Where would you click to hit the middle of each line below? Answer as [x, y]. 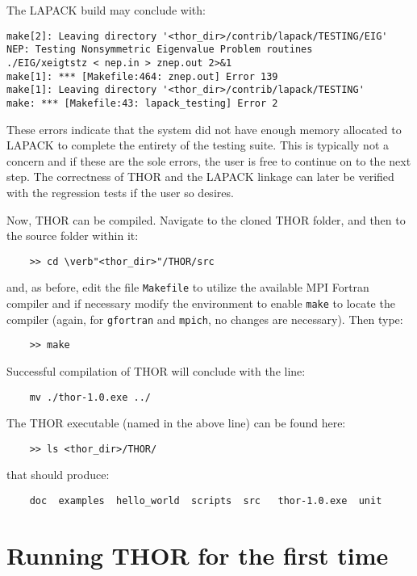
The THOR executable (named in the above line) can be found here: [176, 423]
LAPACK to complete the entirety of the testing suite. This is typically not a [198, 145]
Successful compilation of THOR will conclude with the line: [156, 370]
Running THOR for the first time [198, 555]
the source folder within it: [73, 235]
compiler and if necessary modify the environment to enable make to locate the [201, 303]
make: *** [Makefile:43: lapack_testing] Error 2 [142, 103]
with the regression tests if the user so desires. [120, 192]
